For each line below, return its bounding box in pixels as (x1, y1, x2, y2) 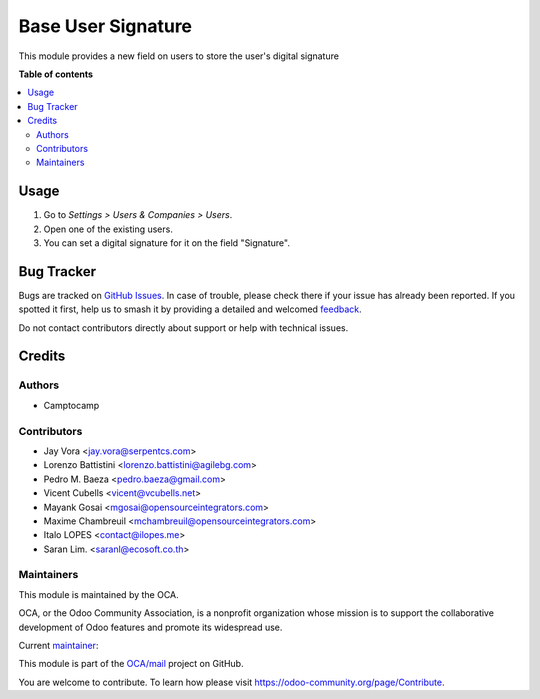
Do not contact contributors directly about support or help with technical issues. (18, 321, 349, 334)
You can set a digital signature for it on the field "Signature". (43, 236, 290, 249)
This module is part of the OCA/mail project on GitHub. (18, 658, 244, 670)
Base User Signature (18, 15, 193, 37)
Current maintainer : (18, 640, 99, 651)
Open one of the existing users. (43, 223, 174, 235)
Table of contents (18, 68, 94, 80)
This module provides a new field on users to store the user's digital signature (18, 50, 340, 62)
